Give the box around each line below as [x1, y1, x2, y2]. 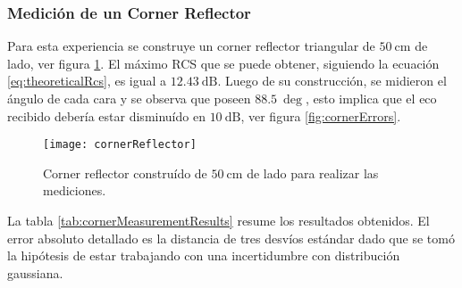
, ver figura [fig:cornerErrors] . [240, 106, 401, 125]
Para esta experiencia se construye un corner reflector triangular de [7, 37, 375, 55]
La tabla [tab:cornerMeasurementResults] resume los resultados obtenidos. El [7, 211, 430, 230]
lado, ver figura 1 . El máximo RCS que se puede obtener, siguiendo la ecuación [7, 53, 440, 72]
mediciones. [43, 181, 106, 200]
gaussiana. [7, 263, 63, 282]
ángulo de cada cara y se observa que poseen [7, 89, 251, 107]
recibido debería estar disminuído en [7, 106, 206, 125]
